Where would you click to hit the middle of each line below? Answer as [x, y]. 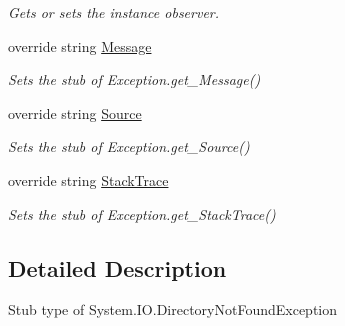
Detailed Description [117, 267]
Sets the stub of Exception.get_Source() [129, 146]
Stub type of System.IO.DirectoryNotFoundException [173, 309]
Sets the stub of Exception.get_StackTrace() [142, 213]
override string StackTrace [88, 179]
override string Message [80, 45]
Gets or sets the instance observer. [114, 12]
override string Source [75, 112]
